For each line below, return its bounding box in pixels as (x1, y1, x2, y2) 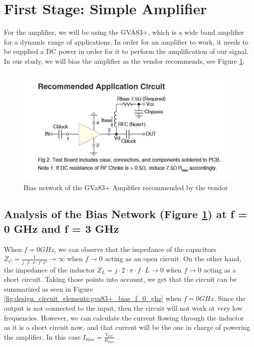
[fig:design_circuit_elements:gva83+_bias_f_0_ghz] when (4, 293, 181, 303)
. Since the (213, 293, 246, 303)
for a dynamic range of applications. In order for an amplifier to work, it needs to (4, 36, 249, 47)
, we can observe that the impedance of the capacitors (54, 244, 216, 254)
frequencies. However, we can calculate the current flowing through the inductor (4, 312, 244, 322)
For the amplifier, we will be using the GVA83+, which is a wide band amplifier (4, 27, 244, 37)
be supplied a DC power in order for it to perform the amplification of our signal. (4, 46, 249, 56)
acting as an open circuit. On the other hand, (104, 253, 242, 264)
